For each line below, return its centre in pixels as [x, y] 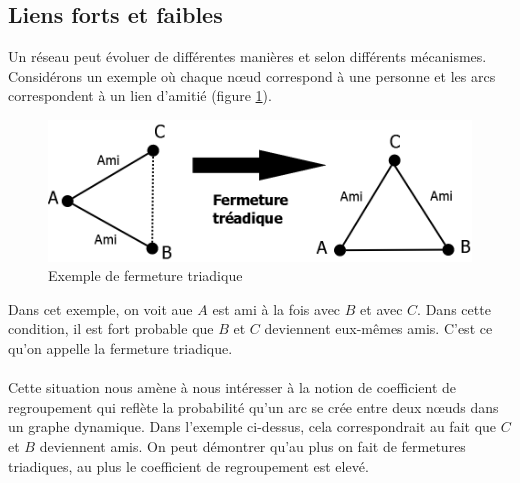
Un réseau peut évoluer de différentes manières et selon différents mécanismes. [247, 56]
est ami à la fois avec [276, 308]
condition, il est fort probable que [111, 328]
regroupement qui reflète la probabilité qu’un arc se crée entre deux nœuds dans [253, 406]
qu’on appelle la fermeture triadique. [120, 347]
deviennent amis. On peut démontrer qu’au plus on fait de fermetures [252, 445]
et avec [381, 308]
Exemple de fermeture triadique [145, 275]
